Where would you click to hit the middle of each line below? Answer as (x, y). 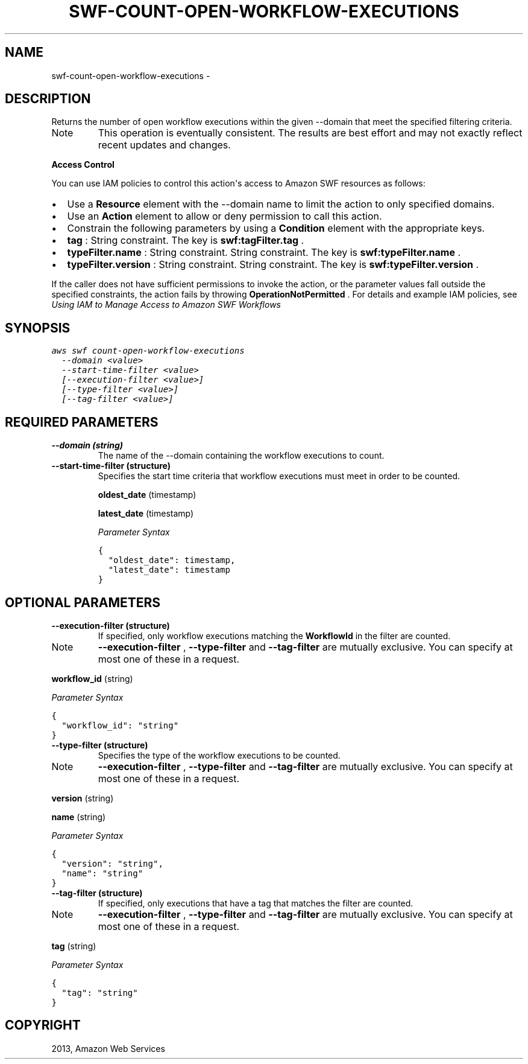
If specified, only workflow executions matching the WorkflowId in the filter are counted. (274, 636)
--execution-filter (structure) (111, 625)
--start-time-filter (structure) (111, 466)
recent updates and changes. (164, 145)
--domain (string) (87, 445)
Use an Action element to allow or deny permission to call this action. (225, 216)
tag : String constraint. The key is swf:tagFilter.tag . (186, 241)
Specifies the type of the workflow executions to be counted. (219, 755)
